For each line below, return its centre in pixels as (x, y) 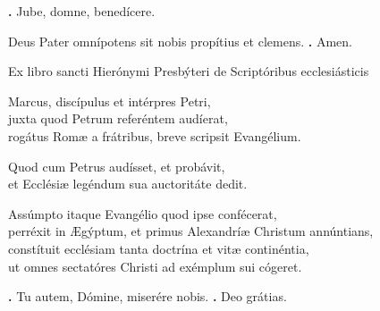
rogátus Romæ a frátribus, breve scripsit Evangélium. (155, 135)
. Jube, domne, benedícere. (82, 11)
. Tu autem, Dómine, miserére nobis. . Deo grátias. (148, 296)
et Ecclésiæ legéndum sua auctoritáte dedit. (128, 184)
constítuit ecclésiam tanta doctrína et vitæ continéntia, (159, 248)
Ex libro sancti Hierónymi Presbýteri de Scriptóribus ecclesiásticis (189, 71)
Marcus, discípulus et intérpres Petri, (110, 101)
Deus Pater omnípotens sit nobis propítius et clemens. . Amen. (180, 41)
